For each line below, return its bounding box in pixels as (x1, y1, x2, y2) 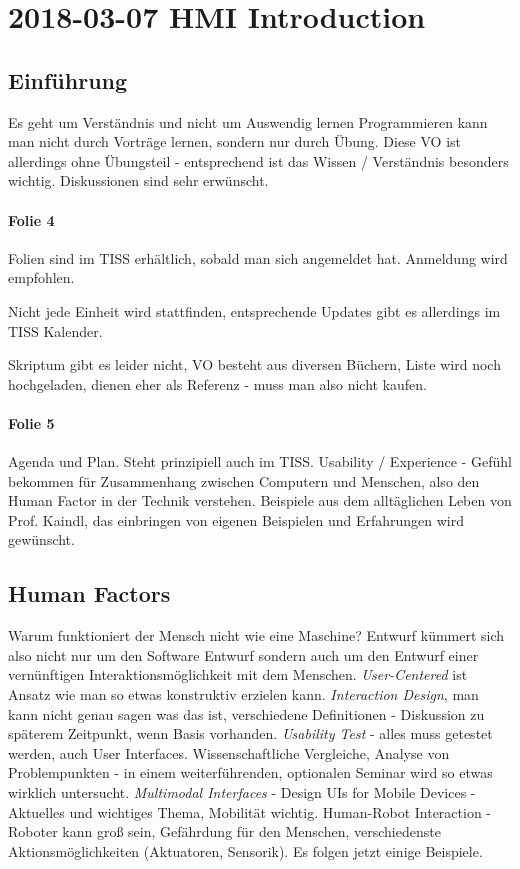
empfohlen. (8, 267, 75, 288)
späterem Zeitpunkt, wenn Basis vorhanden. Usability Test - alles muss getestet (8, 723, 493, 744)
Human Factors (8, 578, 171, 609)
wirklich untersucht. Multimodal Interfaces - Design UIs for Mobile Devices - (8, 782, 476, 803)
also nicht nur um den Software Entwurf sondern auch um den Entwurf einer (8, 644, 479, 665)
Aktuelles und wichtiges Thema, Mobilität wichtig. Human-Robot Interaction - (8, 801, 491, 822)
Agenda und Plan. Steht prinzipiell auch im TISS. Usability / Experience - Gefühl (8, 451, 512, 472)
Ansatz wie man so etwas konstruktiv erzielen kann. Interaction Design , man (8, 684, 479, 705)
